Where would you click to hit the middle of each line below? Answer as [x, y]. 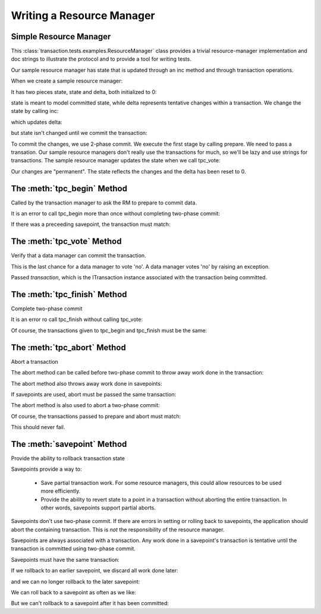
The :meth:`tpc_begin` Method [69, 188]
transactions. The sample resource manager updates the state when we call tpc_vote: [116, 160]
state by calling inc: [35, 111]
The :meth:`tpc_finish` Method [69, 294]
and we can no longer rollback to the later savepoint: [75, 581]
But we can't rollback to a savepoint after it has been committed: [90, 603]
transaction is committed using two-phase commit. [73, 549]
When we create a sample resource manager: [67, 81]
